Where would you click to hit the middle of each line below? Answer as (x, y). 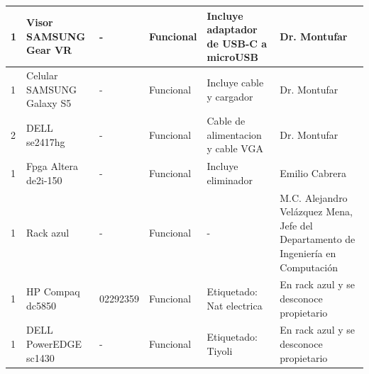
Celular (42, 75)
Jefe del (296, 225)
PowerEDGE (54, 344)
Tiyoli (220, 350)
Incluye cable (235, 82)
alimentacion (234, 134)
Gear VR (49, 50)
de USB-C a (237, 43)
